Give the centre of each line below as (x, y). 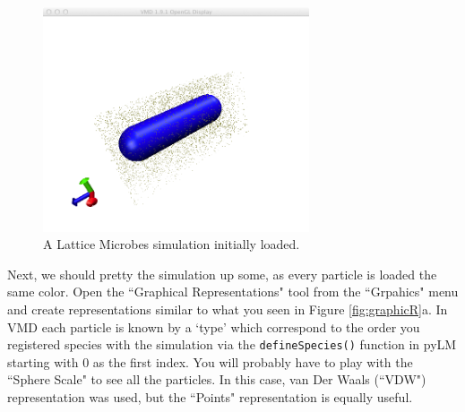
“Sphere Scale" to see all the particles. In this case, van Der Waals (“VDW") (217, 379)
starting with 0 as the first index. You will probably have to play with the (210, 361)
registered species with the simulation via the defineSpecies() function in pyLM (232, 344)
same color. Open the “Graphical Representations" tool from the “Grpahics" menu (233, 292)
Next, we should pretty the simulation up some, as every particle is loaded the (222, 274)
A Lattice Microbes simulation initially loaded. (172, 244)
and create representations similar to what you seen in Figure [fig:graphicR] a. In (228, 309)
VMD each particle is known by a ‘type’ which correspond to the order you (214, 326)
